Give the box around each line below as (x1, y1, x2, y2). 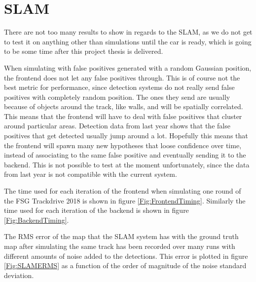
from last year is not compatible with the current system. (4, 169, 177, 179)
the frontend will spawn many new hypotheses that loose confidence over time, (4, 140, 242, 150)
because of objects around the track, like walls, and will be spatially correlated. (4, 101, 243, 112)
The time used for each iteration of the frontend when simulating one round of (4, 186, 241, 196)
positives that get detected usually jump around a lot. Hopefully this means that (4, 130, 248, 141)
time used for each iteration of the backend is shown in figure (4, 205, 189, 215)
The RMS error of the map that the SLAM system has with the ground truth (4, 231, 239, 242)
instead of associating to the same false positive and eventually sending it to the (4, 150, 246, 160)
